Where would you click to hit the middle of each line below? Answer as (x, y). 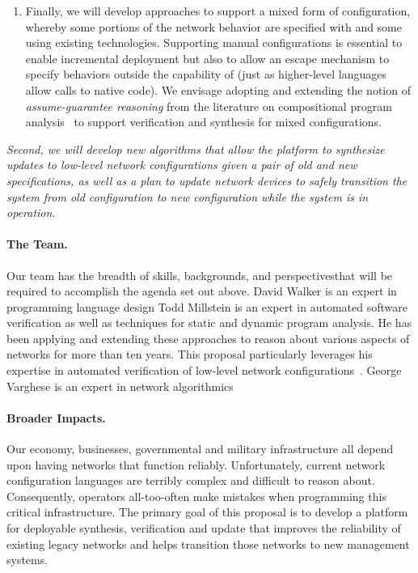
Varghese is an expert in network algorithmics (120, 386)
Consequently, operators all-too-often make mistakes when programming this (196, 496)
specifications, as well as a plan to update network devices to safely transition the (207, 180)
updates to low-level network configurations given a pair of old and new (182, 165)
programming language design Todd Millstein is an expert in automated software (207, 306)
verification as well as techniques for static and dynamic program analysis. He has (209, 323)
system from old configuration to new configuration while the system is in (188, 196)
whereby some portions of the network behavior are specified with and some (214, 26)
